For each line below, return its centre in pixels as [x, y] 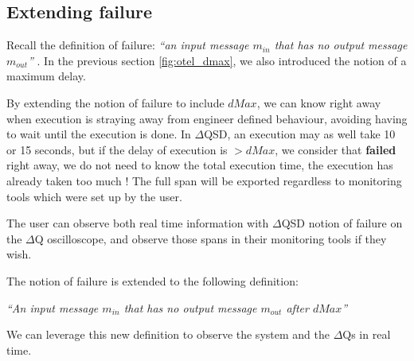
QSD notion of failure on [342, 223]
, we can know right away [319, 102]
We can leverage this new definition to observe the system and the [168, 334]
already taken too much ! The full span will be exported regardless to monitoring [204, 180]
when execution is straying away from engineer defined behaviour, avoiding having [207, 118]
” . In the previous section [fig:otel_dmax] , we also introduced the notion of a [217, 60]
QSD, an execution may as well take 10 [300, 134]
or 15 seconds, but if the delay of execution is [117, 149]
